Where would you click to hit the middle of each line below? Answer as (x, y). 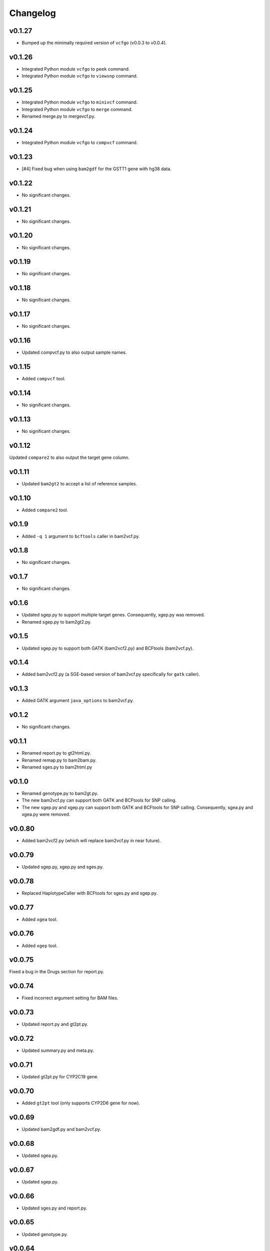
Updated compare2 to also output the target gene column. (69, 457)
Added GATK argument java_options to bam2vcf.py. (78, 701)
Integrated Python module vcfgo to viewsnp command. (80, 76)
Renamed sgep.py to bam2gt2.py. (57, 622)
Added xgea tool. (39, 919)
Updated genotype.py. (45, 1234)
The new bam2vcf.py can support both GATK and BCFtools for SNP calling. (99, 800)
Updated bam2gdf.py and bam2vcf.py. (61, 1129)
